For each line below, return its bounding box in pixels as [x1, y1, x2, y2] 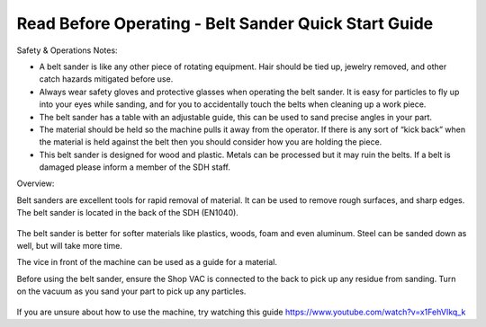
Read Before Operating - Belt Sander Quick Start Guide [16, 13, 434, 33]
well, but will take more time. [16, 241, 123, 252]
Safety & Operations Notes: [16, 45, 118, 56]
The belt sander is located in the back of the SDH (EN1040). [16, 208, 238, 218]
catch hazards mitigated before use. [39, 74, 174, 84]
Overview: [16, 178, 55, 189]
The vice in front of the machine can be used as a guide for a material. [16, 257, 278, 268]
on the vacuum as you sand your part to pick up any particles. [16, 286, 247, 296]
